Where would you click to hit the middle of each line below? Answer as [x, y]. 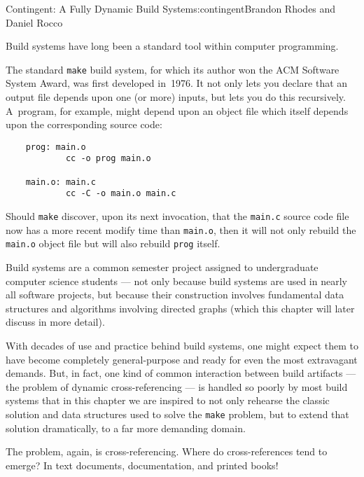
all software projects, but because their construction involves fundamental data [175, 295]
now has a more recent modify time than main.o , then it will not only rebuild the [181, 229]
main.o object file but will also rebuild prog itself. [113, 243]
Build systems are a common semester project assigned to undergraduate [162, 267]
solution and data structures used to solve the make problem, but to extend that [177, 414]
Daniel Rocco [34, 22]
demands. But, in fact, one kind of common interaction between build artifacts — [181, 373]
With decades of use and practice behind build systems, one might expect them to [182, 346]
